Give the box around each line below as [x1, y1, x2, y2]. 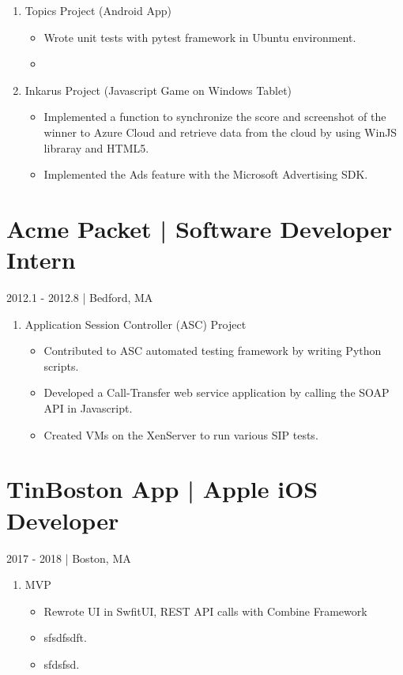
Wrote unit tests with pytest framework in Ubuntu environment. [43, 28, 356, 45]
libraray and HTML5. [43, 139, 149, 156]
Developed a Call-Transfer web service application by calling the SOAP [43, 384, 390, 401]
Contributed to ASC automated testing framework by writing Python [43, 342, 382, 359]
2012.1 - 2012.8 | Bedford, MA [6, 289, 153, 306]
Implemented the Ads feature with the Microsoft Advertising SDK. [43, 166, 368, 183]
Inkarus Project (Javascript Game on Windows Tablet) [24, 81, 292, 98]
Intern [6, 243, 76, 276]
